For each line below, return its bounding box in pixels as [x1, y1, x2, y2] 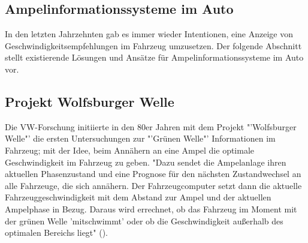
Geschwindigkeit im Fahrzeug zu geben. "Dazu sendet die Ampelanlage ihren [5, 155, 286, 168]
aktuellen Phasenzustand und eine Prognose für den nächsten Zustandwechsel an [5, 167, 301, 180]
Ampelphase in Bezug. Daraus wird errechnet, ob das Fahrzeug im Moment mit [5, 202, 297, 215]
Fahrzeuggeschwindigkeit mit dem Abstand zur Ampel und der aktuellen [5, 191, 271, 203]
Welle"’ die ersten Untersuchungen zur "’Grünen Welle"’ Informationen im [5, 132, 276, 145]
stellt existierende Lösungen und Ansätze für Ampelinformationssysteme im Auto [5, 51, 304, 64]
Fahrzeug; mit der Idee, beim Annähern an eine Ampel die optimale [5, 143, 255, 156]
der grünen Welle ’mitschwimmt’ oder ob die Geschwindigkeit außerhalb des [5, 214, 283, 227]
